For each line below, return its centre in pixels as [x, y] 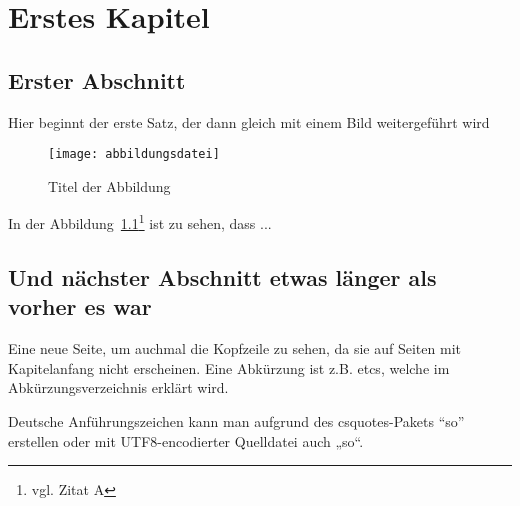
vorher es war [80, 306]
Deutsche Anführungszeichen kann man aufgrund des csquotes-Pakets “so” [236, 421]
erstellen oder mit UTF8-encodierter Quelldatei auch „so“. [186, 440]
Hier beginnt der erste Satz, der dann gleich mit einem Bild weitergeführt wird [249, 121]
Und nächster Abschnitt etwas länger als [222, 277]
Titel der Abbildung [109, 185]
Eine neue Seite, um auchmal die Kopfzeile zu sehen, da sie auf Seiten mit [234, 348]
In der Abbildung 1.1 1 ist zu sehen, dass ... [140, 222]
